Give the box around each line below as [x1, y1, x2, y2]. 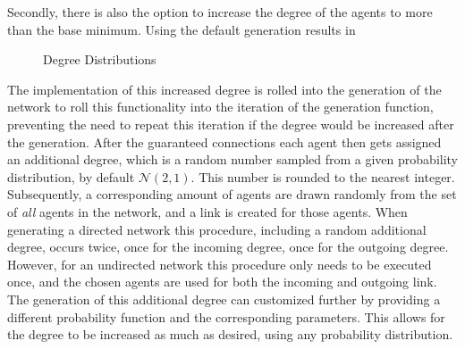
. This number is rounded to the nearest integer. [190, 167, 455, 186]
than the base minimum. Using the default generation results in [7, 20, 356, 38]
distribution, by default [7, 167, 135, 186]
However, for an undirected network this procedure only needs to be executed [7, 254, 432, 273]
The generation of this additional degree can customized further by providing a [7, 289, 441, 308]
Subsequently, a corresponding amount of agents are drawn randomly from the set [7, 185, 457, 204]
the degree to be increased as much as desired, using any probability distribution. [7, 325, 453, 344]
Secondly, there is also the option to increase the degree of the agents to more [7, 3, 433, 21]
